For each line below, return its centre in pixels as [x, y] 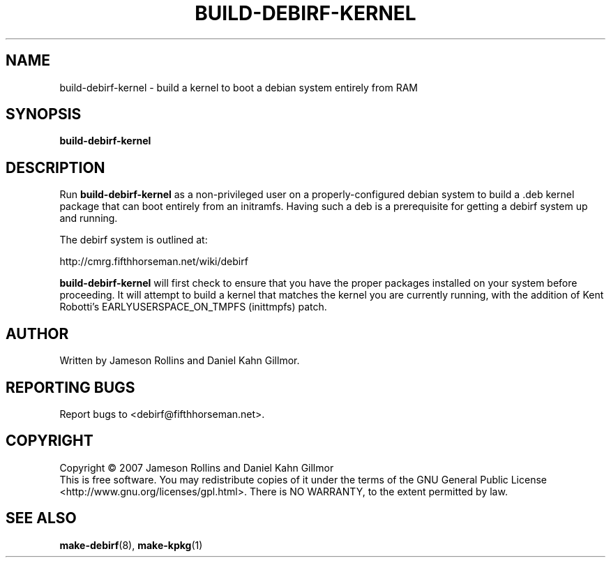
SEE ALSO [41, 518]
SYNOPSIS [44, 114]
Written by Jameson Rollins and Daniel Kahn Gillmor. [180, 361]
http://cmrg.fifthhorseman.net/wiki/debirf [154, 262]
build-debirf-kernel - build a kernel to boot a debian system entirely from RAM [239, 87]
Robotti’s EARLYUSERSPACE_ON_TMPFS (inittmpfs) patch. [193, 307]
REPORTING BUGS [70, 387]
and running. [89, 218]
